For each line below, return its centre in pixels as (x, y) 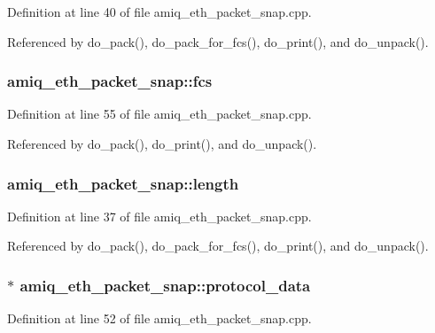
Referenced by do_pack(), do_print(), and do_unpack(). (162, 143)
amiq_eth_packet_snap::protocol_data (165, 285)
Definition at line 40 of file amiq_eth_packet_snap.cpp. (159, 12)
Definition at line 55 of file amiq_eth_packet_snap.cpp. (159, 114)
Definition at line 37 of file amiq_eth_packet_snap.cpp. (159, 216)
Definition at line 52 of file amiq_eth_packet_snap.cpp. (159, 318)
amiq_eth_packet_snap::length (123, 183)
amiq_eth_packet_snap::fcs (110, 81)
